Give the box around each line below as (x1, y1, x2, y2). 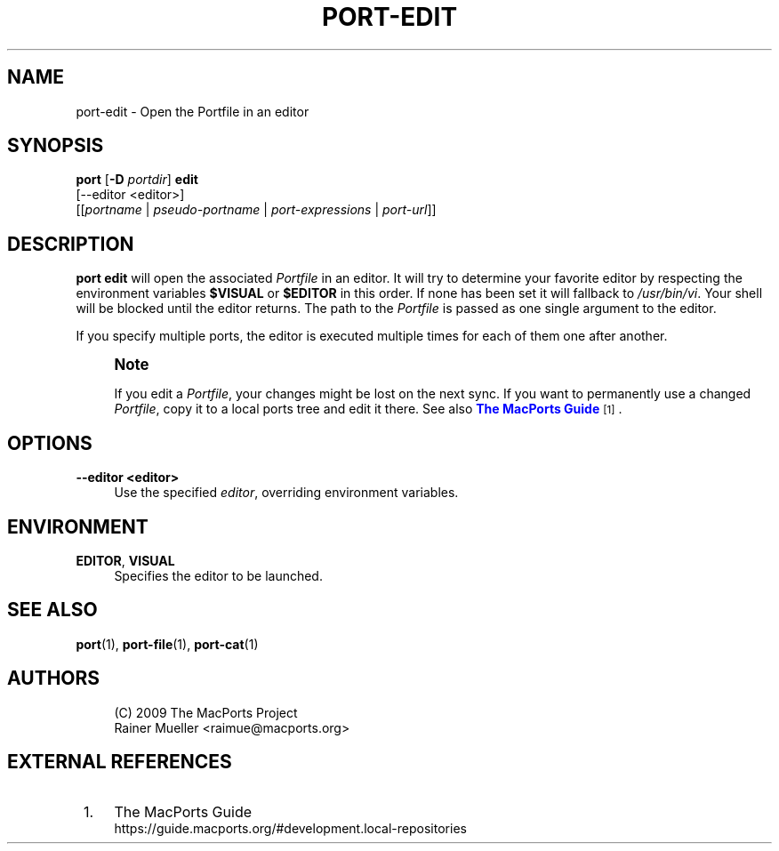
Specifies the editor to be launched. (114, 567, 323, 583)
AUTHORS (7, 667, 100, 690)
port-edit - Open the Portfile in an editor (76, 103, 309, 119)
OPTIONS (7, 431, 92, 454)
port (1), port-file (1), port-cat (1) (76, 636, 259, 652)
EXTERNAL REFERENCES (7, 751, 232, 774)
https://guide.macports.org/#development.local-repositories (114, 820, 467, 836)
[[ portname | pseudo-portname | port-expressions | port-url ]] (76, 202, 437, 218)
